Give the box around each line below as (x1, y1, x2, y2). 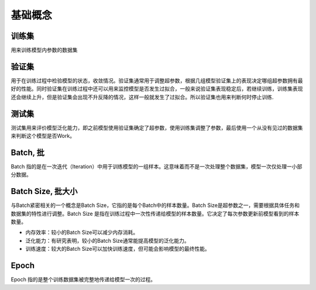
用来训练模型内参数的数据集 (11, 47, 78, 54)
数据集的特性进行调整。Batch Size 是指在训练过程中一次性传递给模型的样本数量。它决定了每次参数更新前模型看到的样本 (11, 210, 300, 217)
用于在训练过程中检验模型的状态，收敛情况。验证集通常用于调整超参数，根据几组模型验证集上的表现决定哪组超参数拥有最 (11, 77, 303, 84)
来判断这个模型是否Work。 (11, 132, 75, 140)
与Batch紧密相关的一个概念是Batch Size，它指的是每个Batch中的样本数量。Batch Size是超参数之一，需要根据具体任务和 (11, 202, 300, 209)
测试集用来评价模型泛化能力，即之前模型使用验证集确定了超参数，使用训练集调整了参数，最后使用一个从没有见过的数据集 (11, 124, 303, 131)
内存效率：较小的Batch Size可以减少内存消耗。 (25, 229, 139, 236)
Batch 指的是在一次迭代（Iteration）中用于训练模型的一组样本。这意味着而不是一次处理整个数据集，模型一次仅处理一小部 (11, 163, 303, 170)
